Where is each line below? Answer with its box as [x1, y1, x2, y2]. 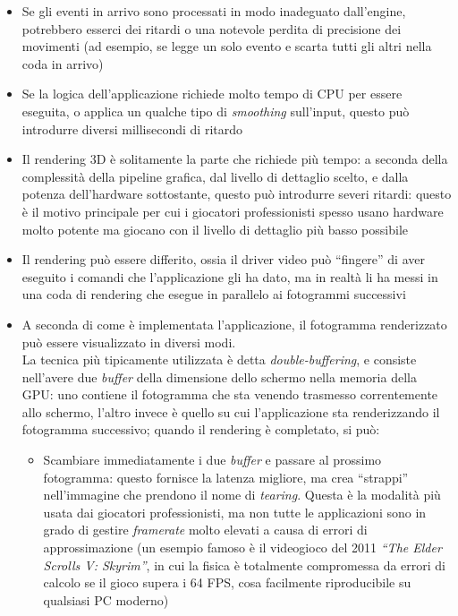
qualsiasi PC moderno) [43, 590, 169, 609]
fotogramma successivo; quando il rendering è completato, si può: [21, 420, 380, 439]
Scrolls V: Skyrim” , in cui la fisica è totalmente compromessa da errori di [43, 555, 445, 574]
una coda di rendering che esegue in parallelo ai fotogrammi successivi [21, 285, 406, 304]
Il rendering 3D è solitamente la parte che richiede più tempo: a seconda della [21, 150, 448, 168]
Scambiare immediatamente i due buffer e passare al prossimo [43, 450, 382, 469]
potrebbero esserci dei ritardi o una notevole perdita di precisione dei [21, 19, 402, 38]
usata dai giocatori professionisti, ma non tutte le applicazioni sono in [43, 502, 427, 521]
